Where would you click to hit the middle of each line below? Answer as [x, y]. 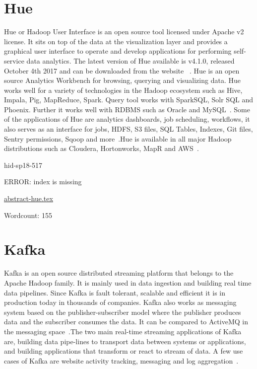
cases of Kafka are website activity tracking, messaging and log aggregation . [121, 360]
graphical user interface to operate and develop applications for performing [118, 51]
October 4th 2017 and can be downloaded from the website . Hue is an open [122, 70]
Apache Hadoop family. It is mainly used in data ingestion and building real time [128, 282]
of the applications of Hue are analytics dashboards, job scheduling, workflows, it [127, 119]
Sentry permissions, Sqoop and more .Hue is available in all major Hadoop [118, 138]
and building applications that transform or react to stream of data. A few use [124, 351]
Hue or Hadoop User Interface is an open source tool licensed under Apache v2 [124, 32]
